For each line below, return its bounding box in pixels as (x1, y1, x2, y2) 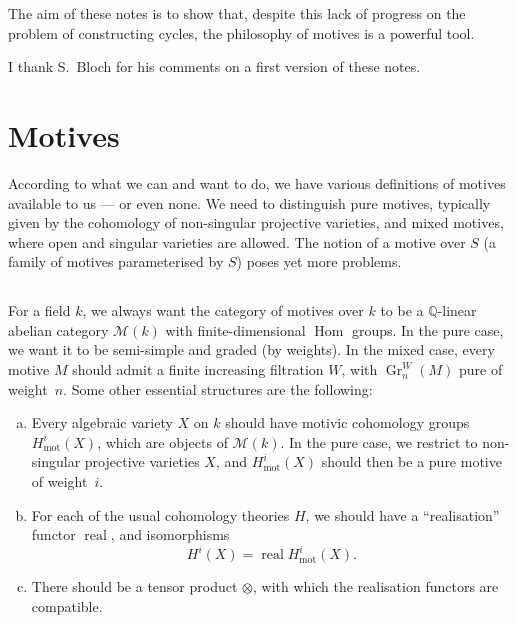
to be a (380, 300, 424, 321)
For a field (8, 300, 71, 321)
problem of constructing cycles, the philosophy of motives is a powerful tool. (8, 22, 475, 43)
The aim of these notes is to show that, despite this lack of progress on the (8, 3, 466, 23)
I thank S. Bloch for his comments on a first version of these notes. (8, 56, 421, 77)
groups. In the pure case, (351, 319, 504, 340)
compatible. (31, 595, 103, 616)
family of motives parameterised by (8, 251, 224, 272)
